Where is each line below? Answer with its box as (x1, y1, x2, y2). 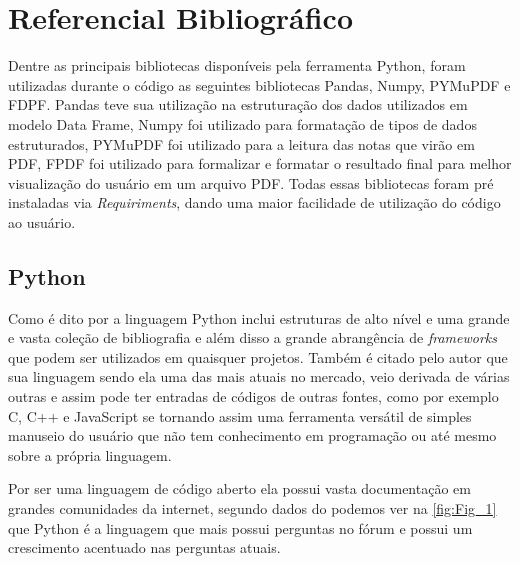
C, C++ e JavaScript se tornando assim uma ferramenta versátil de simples (8, 405, 472, 426)
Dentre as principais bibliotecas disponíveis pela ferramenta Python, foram (8, 55, 466, 76)
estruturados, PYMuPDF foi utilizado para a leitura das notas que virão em (8, 133, 475, 154)
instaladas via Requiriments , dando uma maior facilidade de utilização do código (8, 192, 501, 213)
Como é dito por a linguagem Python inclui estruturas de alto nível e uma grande (8, 307, 510, 328)
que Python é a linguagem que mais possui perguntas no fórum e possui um (8, 517, 473, 538)
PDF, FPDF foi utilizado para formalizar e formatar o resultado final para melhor (8, 153, 512, 174)
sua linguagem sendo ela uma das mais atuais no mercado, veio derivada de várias (8, 366, 510, 387)
